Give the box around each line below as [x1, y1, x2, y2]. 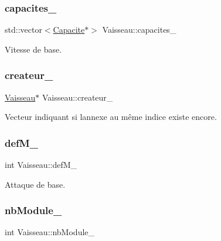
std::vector [5, 23, 42, 36]
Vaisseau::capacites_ [102, 23, 176, 36]
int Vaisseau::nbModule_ [5, 226, 95, 238]
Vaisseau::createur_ [42, 91, 113, 103]
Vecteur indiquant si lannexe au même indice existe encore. [5, 111, 217, 123]
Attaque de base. [5, 178, 66, 190]
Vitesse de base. [5, 43, 62, 55]
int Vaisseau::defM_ [5, 159, 77, 171]
